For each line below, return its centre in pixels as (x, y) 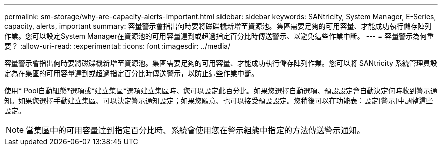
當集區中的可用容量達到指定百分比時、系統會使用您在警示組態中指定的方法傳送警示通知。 (196, 130)
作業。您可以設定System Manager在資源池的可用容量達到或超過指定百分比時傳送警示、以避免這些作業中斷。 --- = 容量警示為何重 (219, 36)
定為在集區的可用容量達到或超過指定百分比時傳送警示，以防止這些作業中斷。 (131, 73)
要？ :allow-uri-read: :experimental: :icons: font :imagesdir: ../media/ (117, 46)
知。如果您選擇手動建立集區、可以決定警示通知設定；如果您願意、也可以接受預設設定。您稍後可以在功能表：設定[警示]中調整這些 (219, 100)
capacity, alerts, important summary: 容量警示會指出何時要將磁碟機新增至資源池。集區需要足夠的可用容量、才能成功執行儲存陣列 (218, 26)
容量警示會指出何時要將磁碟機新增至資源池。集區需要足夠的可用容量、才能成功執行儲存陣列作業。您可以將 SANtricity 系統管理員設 (221, 63)
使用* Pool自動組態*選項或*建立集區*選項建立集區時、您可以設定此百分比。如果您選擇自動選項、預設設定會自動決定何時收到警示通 (221, 90)
